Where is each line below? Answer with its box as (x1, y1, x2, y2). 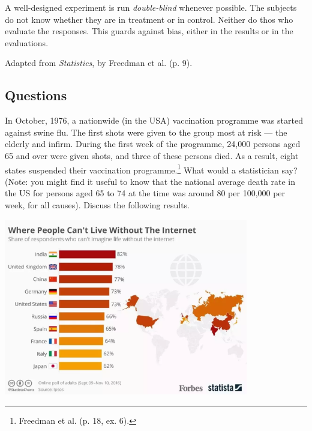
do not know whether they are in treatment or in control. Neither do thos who (5, 13, 293, 25)
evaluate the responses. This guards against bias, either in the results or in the (5, 25, 293, 37)
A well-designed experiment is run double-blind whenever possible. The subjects (5, 1, 297, 13)
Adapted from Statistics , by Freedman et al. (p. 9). (5, 56, 193, 69)
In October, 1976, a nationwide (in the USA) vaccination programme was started (5, 114, 303, 127)
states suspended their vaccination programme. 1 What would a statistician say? (5, 161, 298, 176)
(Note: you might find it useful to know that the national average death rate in (5, 175, 295, 187)
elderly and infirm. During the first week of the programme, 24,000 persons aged (5, 137, 301, 150)
